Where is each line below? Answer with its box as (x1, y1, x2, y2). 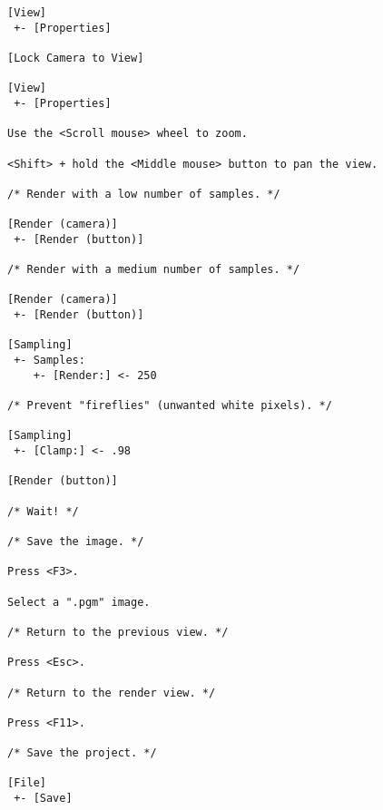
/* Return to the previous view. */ (7, 625, 229, 639)
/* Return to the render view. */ (7, 686, 216, 699)
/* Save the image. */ (7, 534, 144, 548)
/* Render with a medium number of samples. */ (7, 263, 300, 277)
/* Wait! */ (7, 504, 79, 518)
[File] (7, 776, 46, 790)
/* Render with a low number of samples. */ (7, 187, 280, 200)
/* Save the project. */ (7, 747, 157, 760)
